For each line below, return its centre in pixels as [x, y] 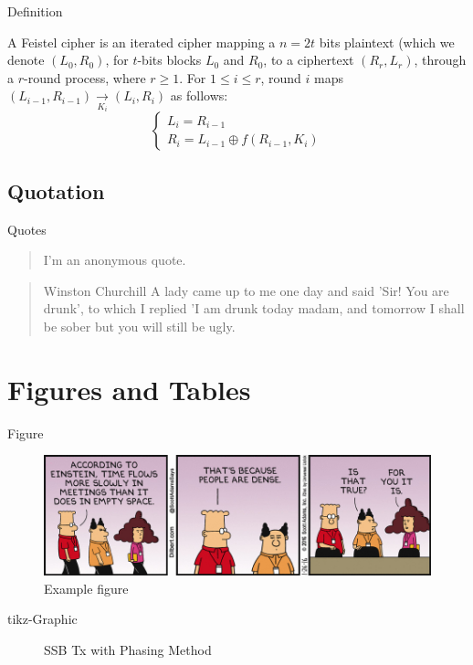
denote [26, 60]
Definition [35, 11]
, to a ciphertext [309, 60]
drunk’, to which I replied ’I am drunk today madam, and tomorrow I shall [254, 308]
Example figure [86, 588]
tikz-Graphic [42, 619]
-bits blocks [169, 60]
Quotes [27, 229]
